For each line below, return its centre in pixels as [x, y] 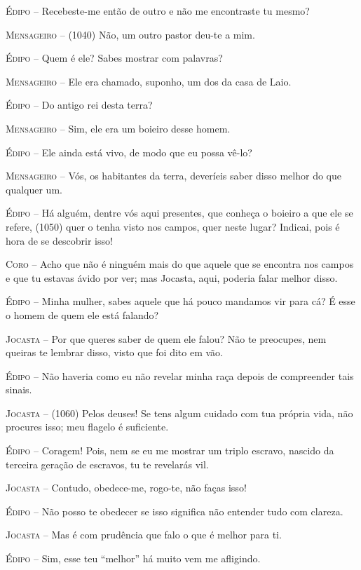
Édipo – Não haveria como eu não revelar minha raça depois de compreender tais [180, 375]
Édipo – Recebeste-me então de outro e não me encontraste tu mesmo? [158, 11]
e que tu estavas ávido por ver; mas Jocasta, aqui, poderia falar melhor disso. [172, 277]
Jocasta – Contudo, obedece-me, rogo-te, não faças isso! [126, 488]
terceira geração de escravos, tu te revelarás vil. [107, 464]
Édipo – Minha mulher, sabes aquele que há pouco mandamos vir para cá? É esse [180, 301]
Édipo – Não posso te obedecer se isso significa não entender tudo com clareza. [175, 511]
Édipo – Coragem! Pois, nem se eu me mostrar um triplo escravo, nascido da [170, 450]
